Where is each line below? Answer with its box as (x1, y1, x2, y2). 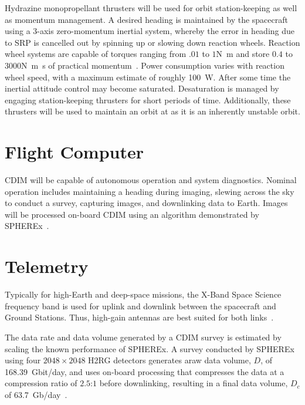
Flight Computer (5, 140, 144, 164)
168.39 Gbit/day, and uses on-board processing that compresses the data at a (5, 365, 284, 377)
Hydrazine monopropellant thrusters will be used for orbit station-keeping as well (5, 2, 297, 14)
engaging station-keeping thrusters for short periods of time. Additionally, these (5, 93, 291, 106)
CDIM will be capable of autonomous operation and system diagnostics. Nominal (5, 174, 297, 186)
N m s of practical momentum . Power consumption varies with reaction (21, 59, 284, 71)
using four (5, 354, 41, 366)
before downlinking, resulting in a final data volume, (99, 377, 288, 389)
